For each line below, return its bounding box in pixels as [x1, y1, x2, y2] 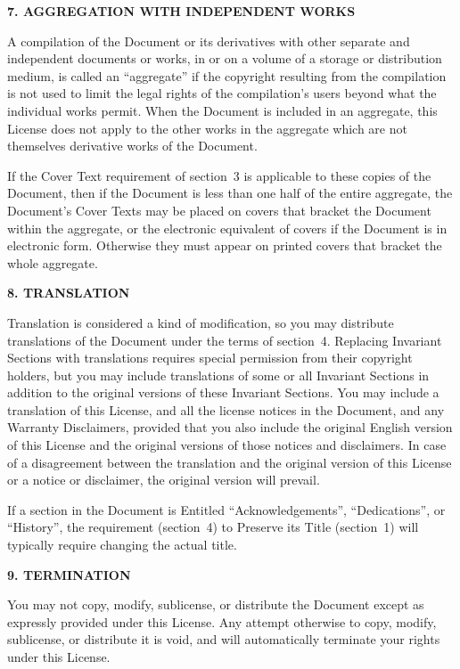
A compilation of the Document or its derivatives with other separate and [7, 31, 410, 50]
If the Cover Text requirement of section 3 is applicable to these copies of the [7, 166, 431, 184]
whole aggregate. [7, 253, 98, 272]
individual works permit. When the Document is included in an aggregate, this [7, 101, 438, 119]
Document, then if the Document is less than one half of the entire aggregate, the [7, 184, 453, 202]
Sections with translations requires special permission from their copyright [7, 348, 413, 367]
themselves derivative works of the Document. [7, 136, 258, 155]
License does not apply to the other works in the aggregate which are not [7, 118, 407, 137]
